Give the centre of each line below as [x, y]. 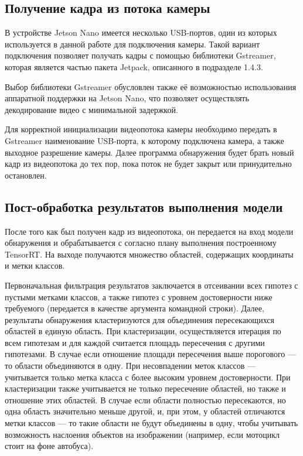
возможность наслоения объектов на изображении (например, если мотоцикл [142, 434]
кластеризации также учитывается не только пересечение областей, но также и [145, 388]
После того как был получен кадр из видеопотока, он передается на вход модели [149, 231]
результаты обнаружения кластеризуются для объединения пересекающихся [139, 319]
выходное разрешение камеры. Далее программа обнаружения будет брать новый [149, 152]
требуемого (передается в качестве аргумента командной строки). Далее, [135, 308]
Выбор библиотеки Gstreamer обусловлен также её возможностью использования [151, 86]
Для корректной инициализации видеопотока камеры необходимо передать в [141, 129]
